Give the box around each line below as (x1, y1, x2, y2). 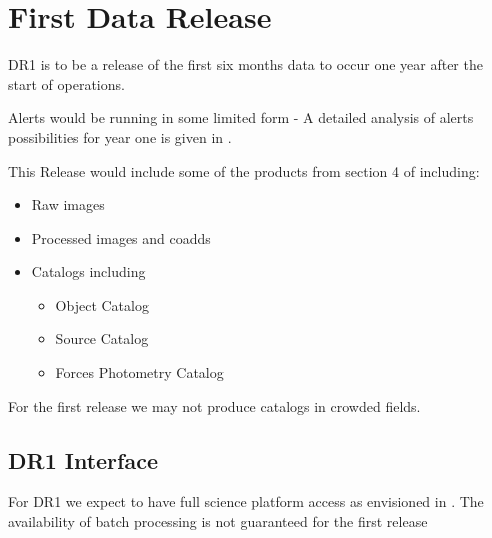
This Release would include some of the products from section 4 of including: (8, 160, 480, 181)
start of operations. (8, 73, 125, 94)
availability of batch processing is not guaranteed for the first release (8, 511, 428, 532)
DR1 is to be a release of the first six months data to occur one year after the (8, 54, 483, 75)
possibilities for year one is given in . (8, 126, 232, 147)
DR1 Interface (8, 444, 158, 475)
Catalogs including (31, 261, 146, 282)
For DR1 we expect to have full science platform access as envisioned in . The (8, 491, 484, 512)
